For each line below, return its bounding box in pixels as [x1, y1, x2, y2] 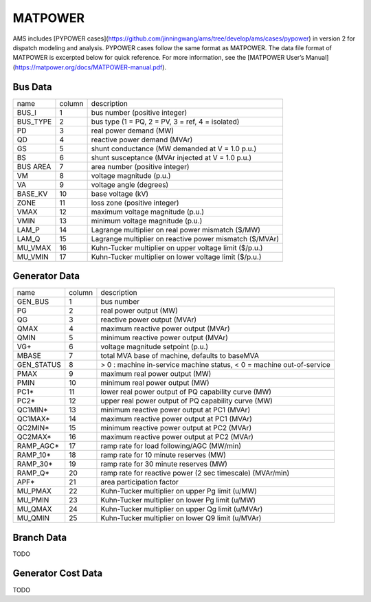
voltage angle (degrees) [91, 179, 169, 189]
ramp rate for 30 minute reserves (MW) [100, 459, 228, 469]
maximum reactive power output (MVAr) [100, 324, 230, 333]
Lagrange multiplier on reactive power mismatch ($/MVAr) [91, 234, 280, 243]
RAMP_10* [16, 450, 52, 460]
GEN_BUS [16, 297, 49, 306]
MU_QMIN [16, 513, 49, 523]
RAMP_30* [16, 459, 53, 469]
